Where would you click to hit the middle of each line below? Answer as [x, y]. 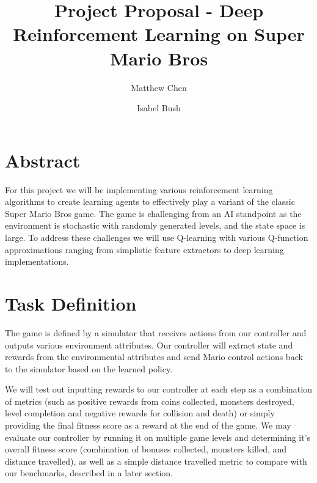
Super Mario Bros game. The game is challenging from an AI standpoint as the [153, 213]
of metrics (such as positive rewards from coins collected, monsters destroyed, [150, 401]
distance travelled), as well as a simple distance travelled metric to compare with [156, 461]
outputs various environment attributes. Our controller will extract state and [149, 345]
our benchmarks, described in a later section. [89, 473]
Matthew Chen [159, 87]
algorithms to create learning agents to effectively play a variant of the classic [150, 201]
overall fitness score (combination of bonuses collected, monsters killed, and [146, 449]
